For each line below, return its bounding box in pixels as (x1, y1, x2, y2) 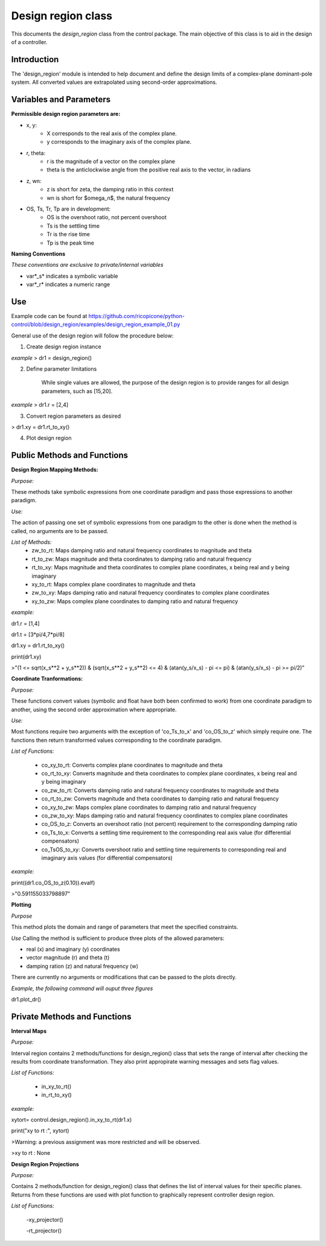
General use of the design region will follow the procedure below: (11, 332, 174, 339)
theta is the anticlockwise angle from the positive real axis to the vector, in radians (46, 166, 251, 173)
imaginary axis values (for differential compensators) (41, 854, 173, 861)
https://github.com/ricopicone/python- (88, 313, 185, 320)
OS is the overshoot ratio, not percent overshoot (46, 214, 167, 221)
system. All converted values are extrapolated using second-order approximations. (11, 78, 217, 86)
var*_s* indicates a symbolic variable (26, 272, 118, 280)
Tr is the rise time (46, 231, 90, 238)
